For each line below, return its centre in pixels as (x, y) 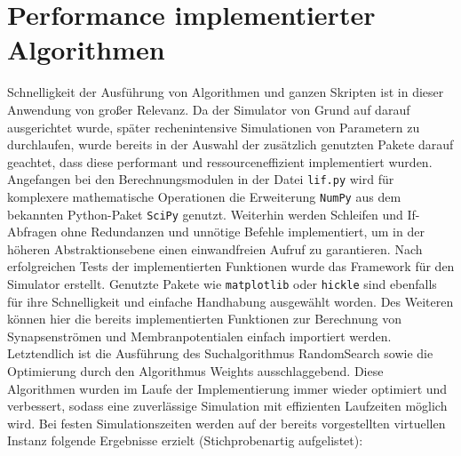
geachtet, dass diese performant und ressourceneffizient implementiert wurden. (220, 161)
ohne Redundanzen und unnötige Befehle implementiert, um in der (242, 232)
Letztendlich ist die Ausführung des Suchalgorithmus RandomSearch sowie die (220, 353)
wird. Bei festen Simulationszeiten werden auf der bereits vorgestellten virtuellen (227, 423)
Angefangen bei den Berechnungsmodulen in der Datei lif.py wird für (201, 179)
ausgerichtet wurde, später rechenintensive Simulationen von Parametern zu (214, 127)
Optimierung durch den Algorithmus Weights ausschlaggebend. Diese (195, 371)
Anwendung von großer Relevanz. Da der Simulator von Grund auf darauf (209, 109)
